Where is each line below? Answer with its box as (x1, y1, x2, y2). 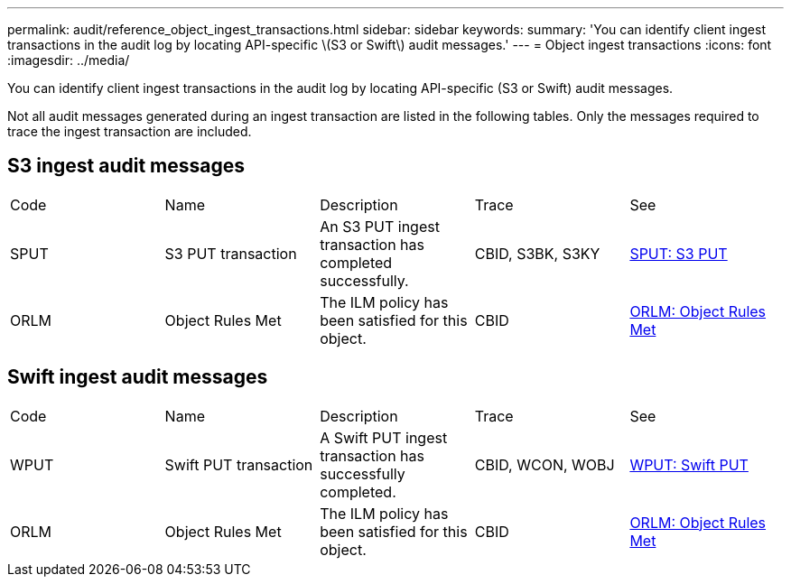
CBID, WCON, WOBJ (474, 455, 615, 474)
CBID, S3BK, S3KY (474, 244, 600, 263)
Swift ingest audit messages (7, 366, 268, 389)
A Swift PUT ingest (320, 428, 448, 447)
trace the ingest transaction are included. (7, 124, 252, 139)
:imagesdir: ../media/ (7, 52, 130, 68)
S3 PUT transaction (164, 244, 297, 263)
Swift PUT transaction (164, 455, 313, 474)
